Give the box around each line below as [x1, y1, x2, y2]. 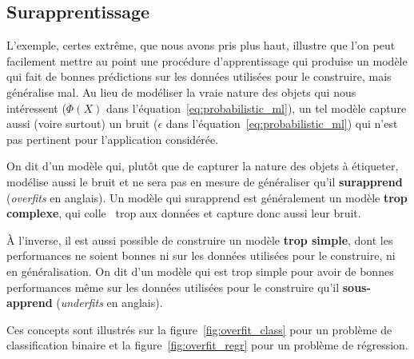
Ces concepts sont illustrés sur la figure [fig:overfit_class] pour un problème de [6, 321, 392, 337]
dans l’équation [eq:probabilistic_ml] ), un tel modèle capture [105, 99, 407, 116]
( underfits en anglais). [56, 294, 163, 311]
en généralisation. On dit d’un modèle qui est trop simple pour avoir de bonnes [6, 262, 394, 279]
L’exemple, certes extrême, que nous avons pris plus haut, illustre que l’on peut [6, 37, 396, 54]
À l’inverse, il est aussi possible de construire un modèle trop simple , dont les [6, 231, 393, 248]
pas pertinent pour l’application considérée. [6, 130, 219, 147]
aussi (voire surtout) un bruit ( [6, 115, 158, 132]
